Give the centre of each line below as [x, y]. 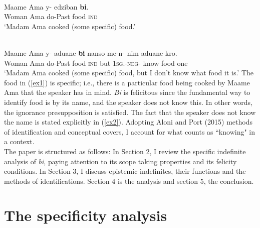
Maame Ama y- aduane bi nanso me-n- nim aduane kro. [91, 52]
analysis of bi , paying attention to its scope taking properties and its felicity [120, 161]
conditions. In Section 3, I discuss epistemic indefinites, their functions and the [125, 171]
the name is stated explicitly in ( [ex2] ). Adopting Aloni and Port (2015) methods [128, 122]
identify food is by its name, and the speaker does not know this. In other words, [128, 102]
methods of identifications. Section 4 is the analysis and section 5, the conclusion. [129, 181]
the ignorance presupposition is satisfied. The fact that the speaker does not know [130, 112]
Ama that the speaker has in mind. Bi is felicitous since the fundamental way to [127, 92]
